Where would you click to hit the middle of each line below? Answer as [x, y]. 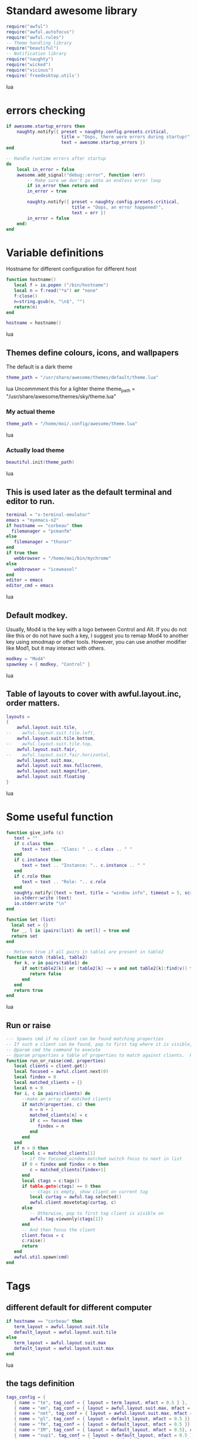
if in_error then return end [63, 186]
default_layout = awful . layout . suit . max [64, 1349]
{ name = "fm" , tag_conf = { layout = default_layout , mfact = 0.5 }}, [103, 1424]
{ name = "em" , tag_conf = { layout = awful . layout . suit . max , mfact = [102, 1408]
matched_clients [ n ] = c [59, 1115]
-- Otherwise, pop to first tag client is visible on [97, 1214]
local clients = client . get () [51, 1066]
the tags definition [40, 1384]
